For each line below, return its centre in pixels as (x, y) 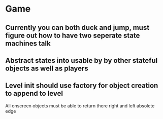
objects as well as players (47, 68)
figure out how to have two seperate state (73, 35)
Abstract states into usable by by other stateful (81, 61)
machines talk (28, 43)
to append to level (34, 93)
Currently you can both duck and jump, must (77, 28)
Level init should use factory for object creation (82, 86)
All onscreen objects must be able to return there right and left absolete (80, 106)
